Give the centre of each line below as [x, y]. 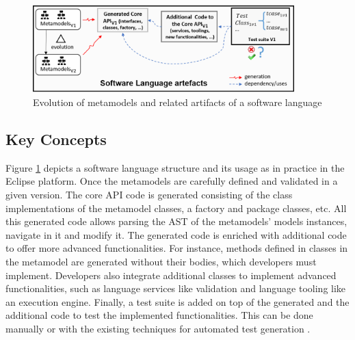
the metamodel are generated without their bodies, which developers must [161, 261]
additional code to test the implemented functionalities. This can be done [159, 315]
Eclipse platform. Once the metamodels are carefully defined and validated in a [172, 181]
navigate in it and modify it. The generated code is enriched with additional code [176, 234]
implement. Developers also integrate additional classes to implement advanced [171, 275]
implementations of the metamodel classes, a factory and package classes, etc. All [176, 208]
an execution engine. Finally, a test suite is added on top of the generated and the [177, 301]
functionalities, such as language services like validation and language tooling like [176, 288]
